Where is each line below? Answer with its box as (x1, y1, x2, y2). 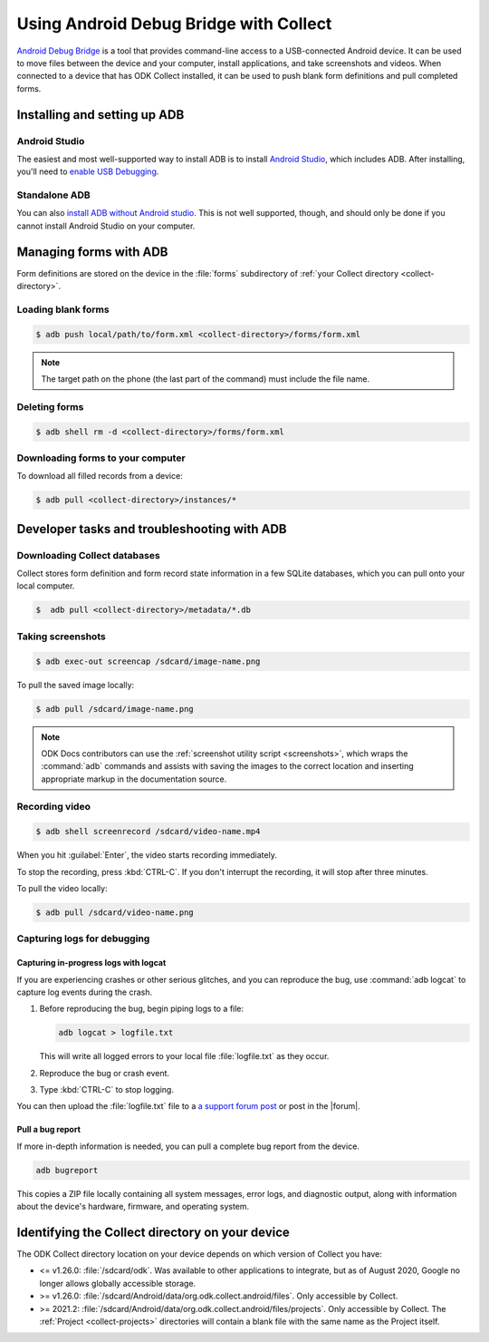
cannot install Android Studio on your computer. (16, 220, 196, 231)
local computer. (16, 580, 75, 591)
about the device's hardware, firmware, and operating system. (16, 1201, 250, 1212)
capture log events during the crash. (16, 987, 153, 997)
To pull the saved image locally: (16, 679, 135, 690)
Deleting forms (16, 400, 84, 413)
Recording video (16, 801, 91, 813)
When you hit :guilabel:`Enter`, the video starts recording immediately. (16, 850, 278, 861)
